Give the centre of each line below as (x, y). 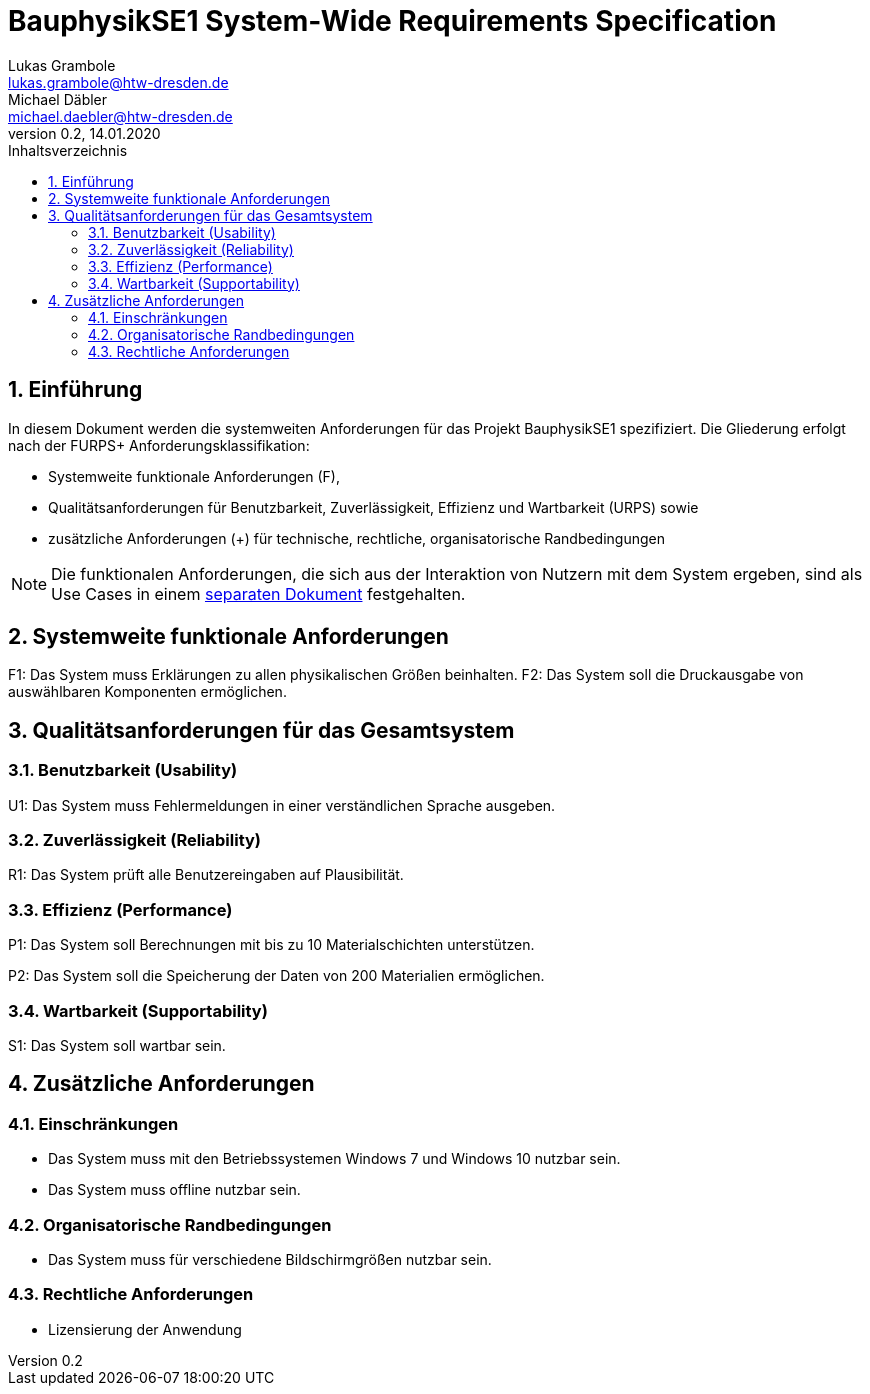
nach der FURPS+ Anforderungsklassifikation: (159, 445)
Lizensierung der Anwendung (145, 1329)
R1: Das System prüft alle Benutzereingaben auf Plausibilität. (206, 875)
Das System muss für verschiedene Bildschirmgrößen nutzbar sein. (270, 1259)
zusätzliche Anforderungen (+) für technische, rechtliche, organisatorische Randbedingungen (357, 538)
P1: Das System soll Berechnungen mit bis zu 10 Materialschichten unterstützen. (271, 945)
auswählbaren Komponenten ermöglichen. (147, 692)
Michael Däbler (58, 99)
